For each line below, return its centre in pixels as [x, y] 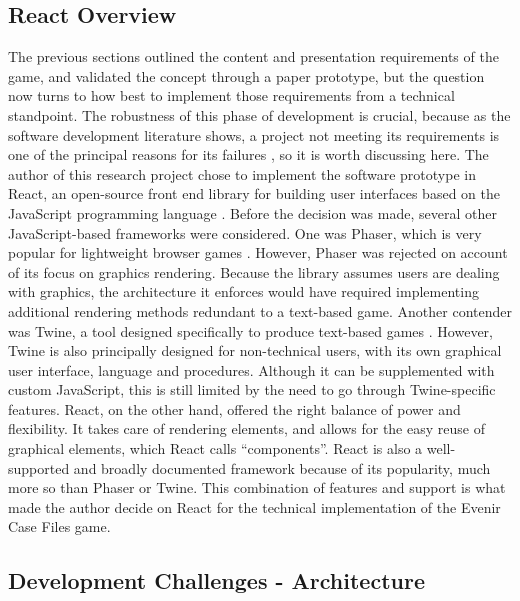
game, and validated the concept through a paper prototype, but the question [246, 75]
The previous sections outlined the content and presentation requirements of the [253, 56]
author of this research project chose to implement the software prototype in [242, 173]
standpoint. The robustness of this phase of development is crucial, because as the [259, 114]
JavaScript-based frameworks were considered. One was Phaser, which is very [245, 232]
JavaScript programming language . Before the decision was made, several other [252, 212]
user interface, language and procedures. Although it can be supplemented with [251, 369]
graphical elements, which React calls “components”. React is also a [215, 448]
